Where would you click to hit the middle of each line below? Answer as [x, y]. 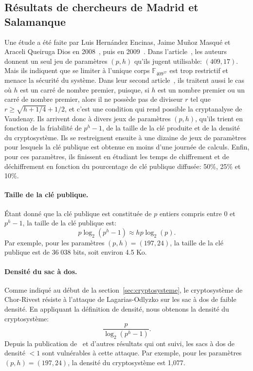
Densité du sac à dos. [41, 271]
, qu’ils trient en [219, 118]
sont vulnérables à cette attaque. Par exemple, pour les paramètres [142, 353]
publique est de [27, 252]
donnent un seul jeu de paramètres [56, 61]
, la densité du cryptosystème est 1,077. [126, 362]
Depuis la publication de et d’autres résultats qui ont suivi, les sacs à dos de [120, 343]
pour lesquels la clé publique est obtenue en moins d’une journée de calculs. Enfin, [127, 147]
